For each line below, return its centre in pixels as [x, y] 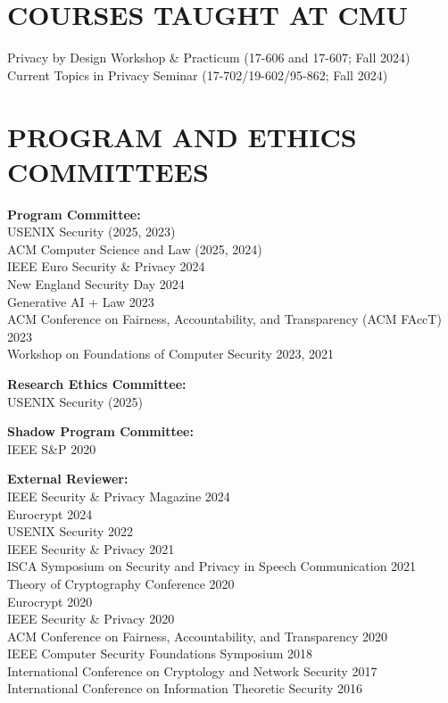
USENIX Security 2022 [71, 531]
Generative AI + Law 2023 [81, 301]
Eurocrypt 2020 [50, 601]
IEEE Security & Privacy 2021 [91, 548]
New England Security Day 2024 [96, 284]
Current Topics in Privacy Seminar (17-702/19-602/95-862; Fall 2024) [198, 74]
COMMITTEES [108, 171]
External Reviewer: [68, 479]
